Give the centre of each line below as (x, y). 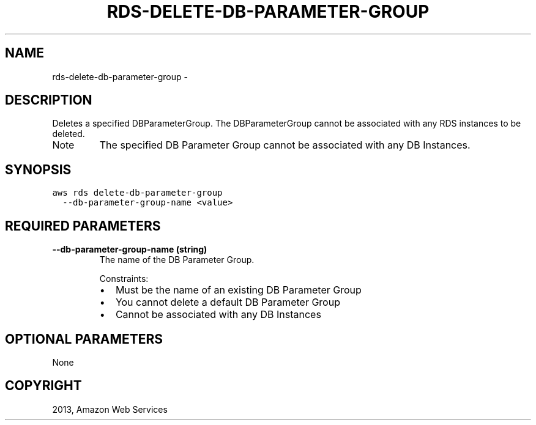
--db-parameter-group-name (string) (130, 249)
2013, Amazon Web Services (110, 409)
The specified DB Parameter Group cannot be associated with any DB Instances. (285, 145)
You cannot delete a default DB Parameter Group (228, 302)
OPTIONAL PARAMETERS (84, 339)
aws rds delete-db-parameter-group (137, 193)
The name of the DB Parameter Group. (177, 260)
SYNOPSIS (38, 169)
